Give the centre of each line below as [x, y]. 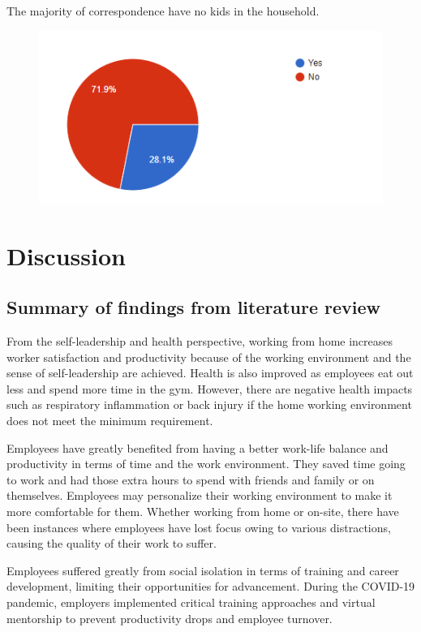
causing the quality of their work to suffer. [112, 543]
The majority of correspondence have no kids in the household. [163, 11]
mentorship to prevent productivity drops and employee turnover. [170, 618]
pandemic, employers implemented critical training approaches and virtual [191, 602]
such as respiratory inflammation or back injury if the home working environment [209, 404]
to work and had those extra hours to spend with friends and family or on [191, 479]
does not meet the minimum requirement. [110, 420]
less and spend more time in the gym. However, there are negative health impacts [210, 388]
